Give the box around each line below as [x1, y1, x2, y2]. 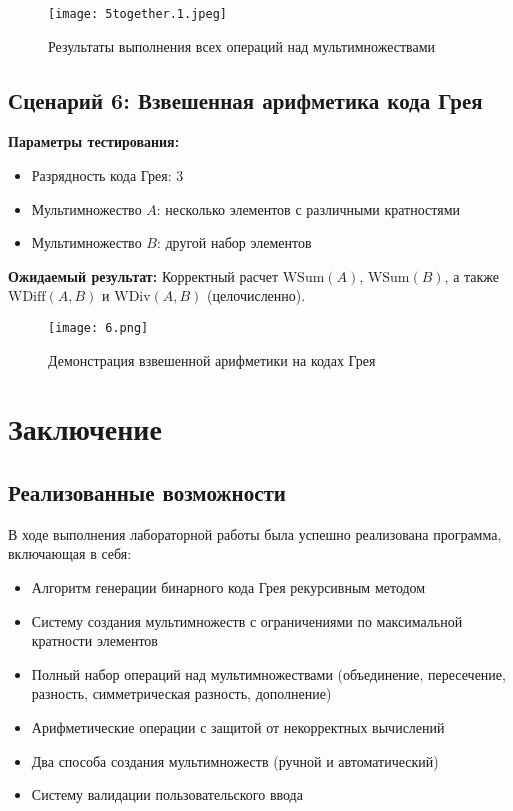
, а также [444, 265, 500, 286]
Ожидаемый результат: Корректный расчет [8, 265, 279, 286]
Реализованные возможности [8, 477, 286, 508]
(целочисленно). [207, 285, 306, 306]
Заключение [8, 408, 162, 449]
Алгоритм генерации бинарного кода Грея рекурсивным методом [31, 577, 426, 598]
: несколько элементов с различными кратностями [156, 198, 460, 219]
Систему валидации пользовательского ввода [31, 784, 303, 805]
